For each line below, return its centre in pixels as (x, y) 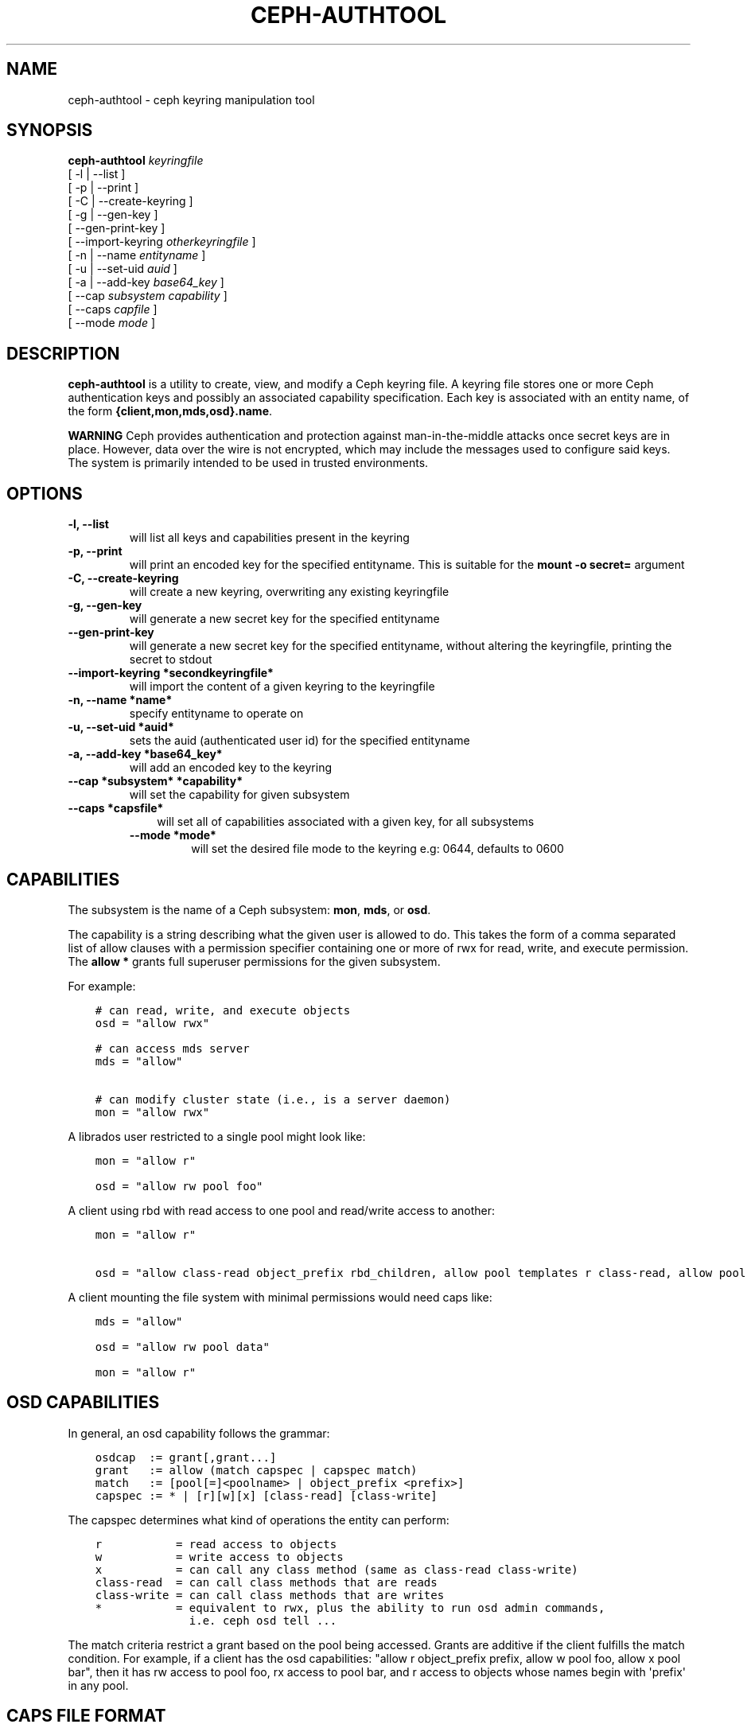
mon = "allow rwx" (152, 1112)
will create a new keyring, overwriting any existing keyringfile (289, 592)
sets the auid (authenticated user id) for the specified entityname (300, 741)
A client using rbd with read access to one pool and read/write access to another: (282, 1210)
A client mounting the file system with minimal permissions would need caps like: (280, 1297)
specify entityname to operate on (216, 714)
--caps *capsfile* (116, 808)
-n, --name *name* (120, 700)
